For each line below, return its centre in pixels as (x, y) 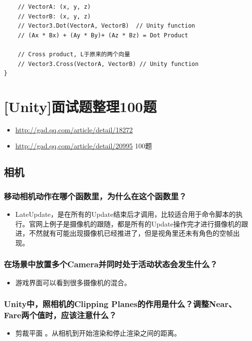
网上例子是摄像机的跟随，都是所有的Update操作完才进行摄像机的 (138, 223)
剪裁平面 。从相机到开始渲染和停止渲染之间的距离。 (98, 333)
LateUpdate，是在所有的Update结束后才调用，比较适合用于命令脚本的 (126, 214)
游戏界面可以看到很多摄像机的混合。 (73, 282)
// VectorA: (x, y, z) (54, 7)
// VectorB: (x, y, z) (54, 16)
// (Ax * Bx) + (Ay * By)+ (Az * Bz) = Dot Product (103, 35)
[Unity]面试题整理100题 (80, 106)
